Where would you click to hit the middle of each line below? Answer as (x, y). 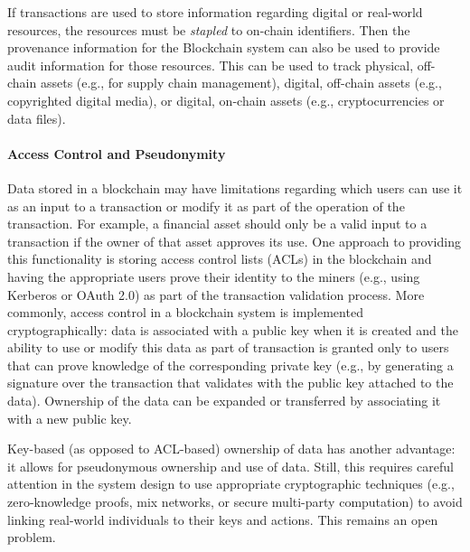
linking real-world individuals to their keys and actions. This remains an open (223, 519)
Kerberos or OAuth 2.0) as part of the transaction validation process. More (216, 294)
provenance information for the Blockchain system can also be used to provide (224, 47)
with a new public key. (70, 418)
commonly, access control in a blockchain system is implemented (185, 312)
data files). (37, 118)
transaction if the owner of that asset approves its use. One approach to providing (234, 241)
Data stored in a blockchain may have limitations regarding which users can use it (235, 187)
